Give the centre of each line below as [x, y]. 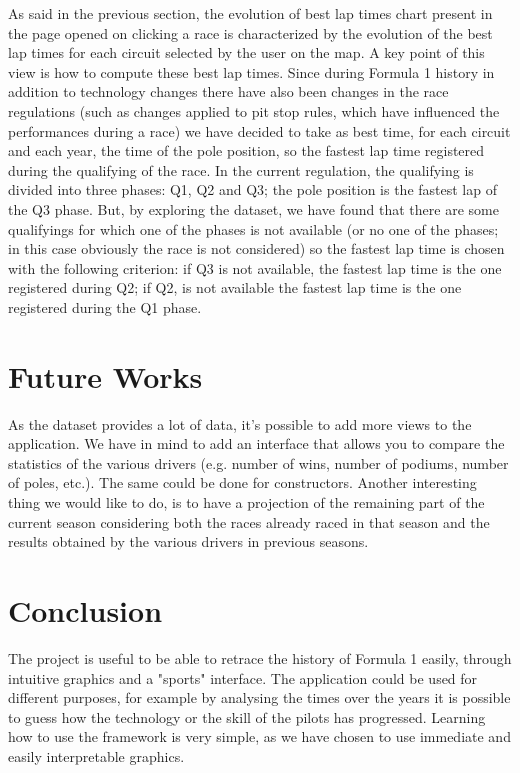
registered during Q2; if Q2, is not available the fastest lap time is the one [235, 287]
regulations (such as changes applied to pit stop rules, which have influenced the [254, 110]
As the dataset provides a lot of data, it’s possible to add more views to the [240, 423]
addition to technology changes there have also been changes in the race [228, 91]
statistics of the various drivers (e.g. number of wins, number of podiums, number [258, 462]
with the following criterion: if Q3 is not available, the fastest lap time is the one [255, 267]
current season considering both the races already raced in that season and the [249, 521]
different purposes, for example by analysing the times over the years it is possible [259, 697]
